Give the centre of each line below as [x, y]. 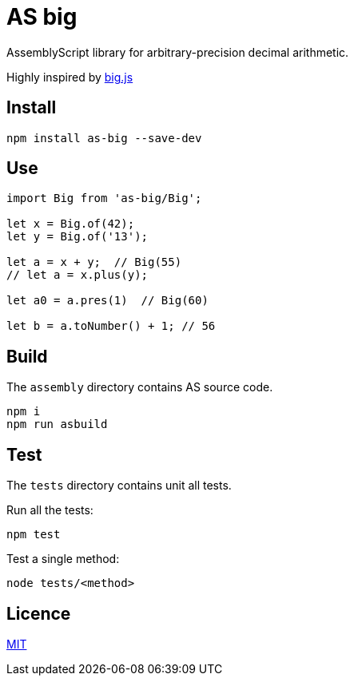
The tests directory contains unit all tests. [119, 486]
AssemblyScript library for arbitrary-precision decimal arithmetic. [178, 52]
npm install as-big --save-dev [104, 138]
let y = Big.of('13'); [78, 237]
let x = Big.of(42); [71, 224]
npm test [34, 535]
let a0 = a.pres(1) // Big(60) [107, 301]
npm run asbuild [57, 424]
